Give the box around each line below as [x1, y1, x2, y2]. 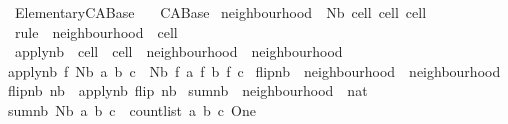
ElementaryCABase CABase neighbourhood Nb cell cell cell [14, 2, 427, 22]
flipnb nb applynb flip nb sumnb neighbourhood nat [8, 80, 368, 101]
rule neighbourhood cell [14, 21, 178, 42]
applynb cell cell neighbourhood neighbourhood [14, 41, 343, 62]
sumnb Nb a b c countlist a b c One [8, 99, 256, 120]
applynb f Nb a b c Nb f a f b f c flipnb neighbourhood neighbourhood [8, 60, 501, 81]
